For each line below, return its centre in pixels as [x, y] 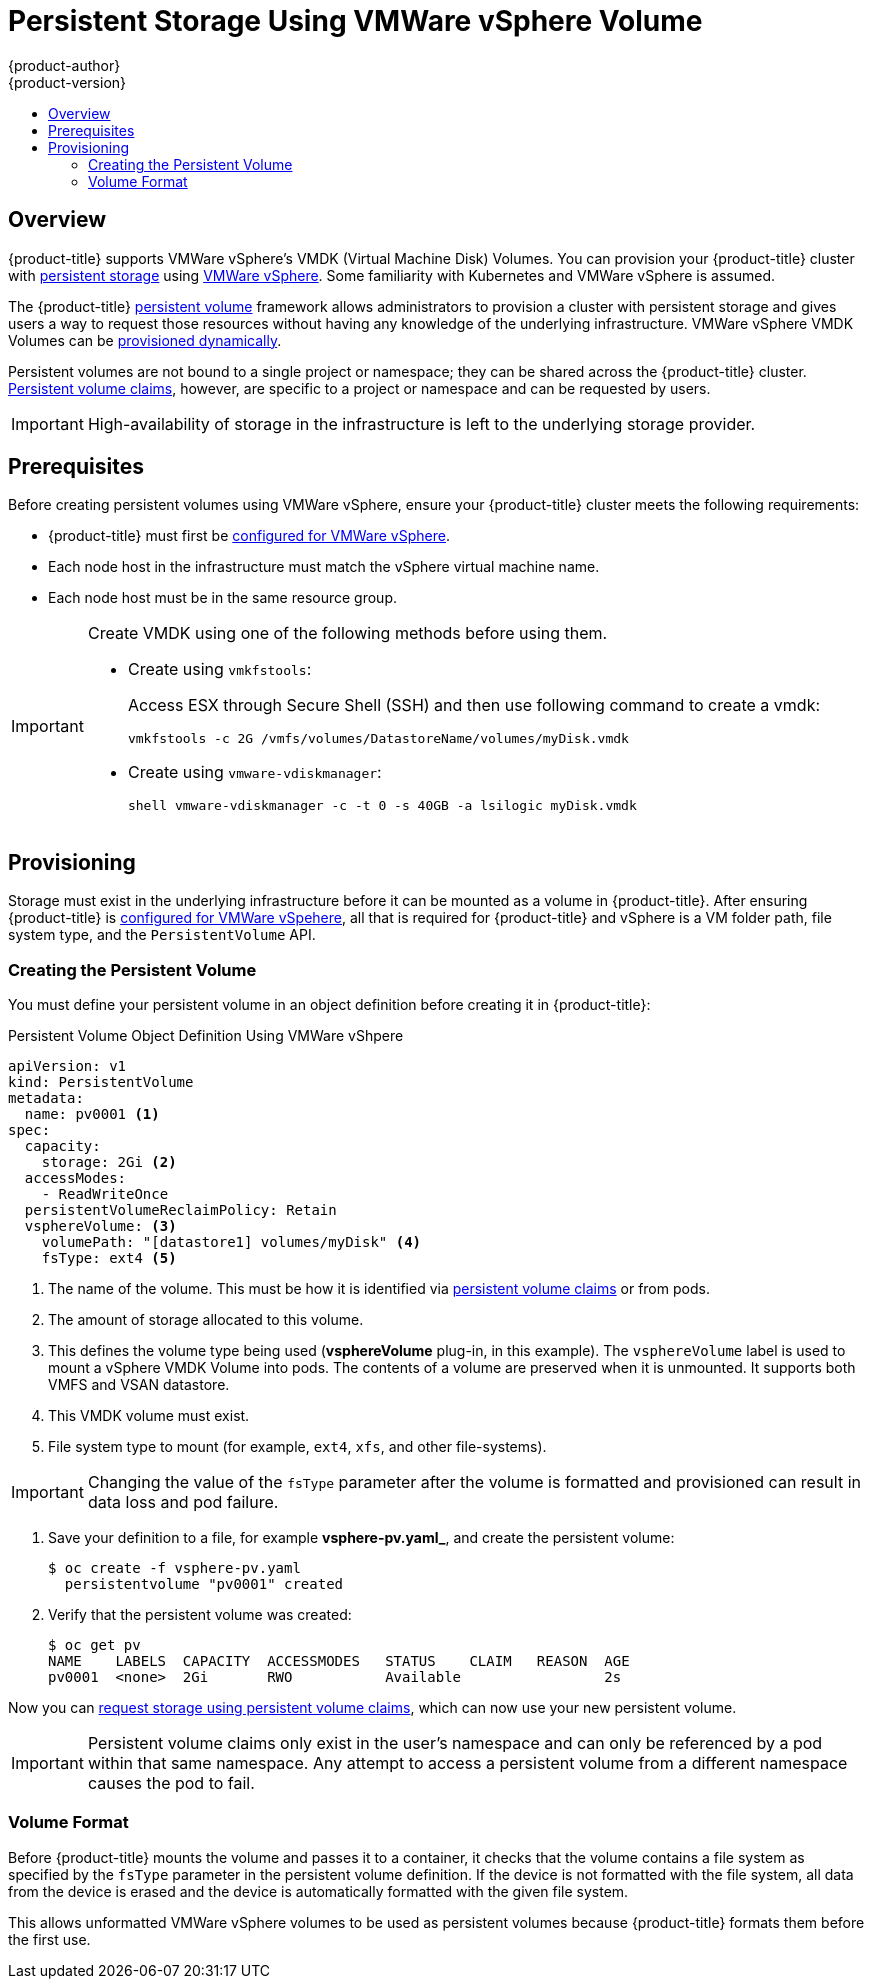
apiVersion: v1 [67, 1066]
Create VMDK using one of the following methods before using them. [347, 633]
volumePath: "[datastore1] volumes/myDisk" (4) [231, 1242]
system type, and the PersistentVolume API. [162, 935]
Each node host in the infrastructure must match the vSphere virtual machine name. [324, 567]
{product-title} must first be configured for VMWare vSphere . [249, 536]
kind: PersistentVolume [101, 1082]
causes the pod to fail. [171, 1783]
